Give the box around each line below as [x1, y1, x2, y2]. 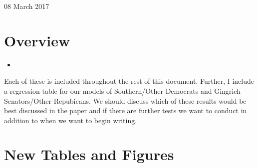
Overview [4, 30, 70, 50]
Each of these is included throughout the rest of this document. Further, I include [4, 76, 255, 86]
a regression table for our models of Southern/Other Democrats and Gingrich [4, 85, 241, 96]
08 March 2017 [4, 1, 49, 11]
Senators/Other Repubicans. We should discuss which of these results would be [4, 95, 247, 106]
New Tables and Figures [4, 144, 174, 165]
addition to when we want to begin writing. [4, 115, 137, 125]
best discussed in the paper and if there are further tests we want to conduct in [4, 105, 247, 116]
